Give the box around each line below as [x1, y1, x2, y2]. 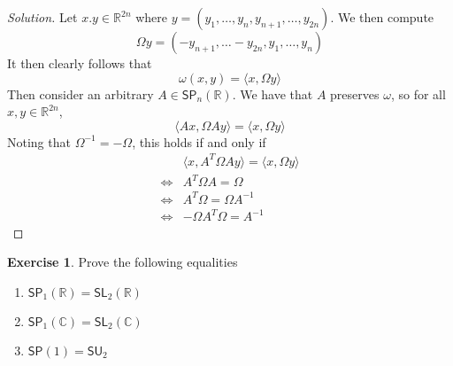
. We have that [232, 84, 313, 103]
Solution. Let [7, 8, 78, 26]
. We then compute [330, 8, 434, 26]
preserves [330, 84, 380, 103]
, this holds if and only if [132, 132, 266, 151]
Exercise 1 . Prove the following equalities [7, 253, 238, 271]
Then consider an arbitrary [7, 84, 154, 103]
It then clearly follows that [7, 54, 152, 72]
